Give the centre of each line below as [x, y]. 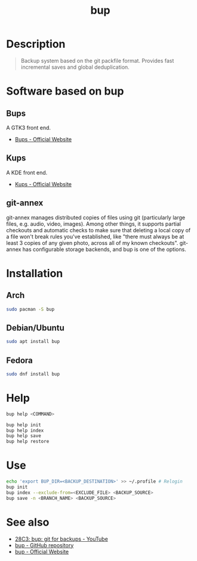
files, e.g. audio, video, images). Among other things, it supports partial [93, 224]
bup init [17, 487]
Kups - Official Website [43, 184]
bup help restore [28, 442]
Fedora [19, 360]
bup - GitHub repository [44, 545]
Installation [35, 273]
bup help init [24, 425]
